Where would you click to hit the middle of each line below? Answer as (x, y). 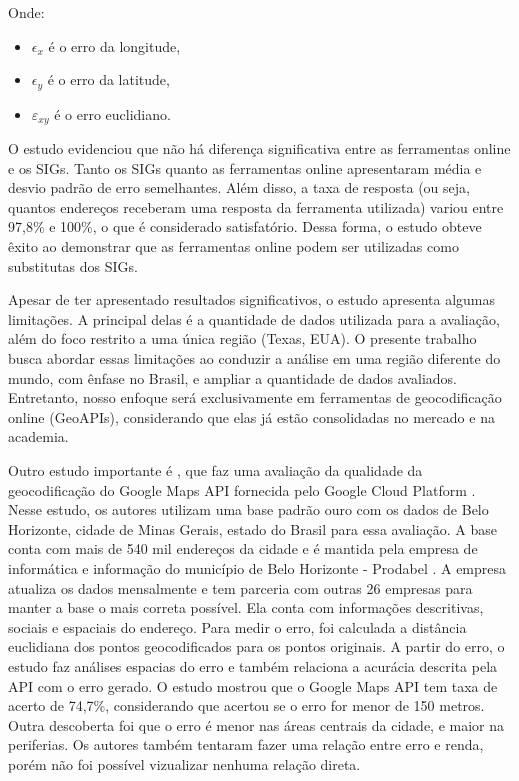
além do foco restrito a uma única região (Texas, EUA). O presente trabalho (242, 338)
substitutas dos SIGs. (73, 265)
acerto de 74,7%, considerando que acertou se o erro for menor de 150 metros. (246, 705)
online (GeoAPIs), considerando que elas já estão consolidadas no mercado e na (251, 416)
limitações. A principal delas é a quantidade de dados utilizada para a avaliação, (254, 318)
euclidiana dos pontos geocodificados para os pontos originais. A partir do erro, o (256, 646)
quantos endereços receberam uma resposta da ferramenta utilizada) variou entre (256, 206)
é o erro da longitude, (114, 45)
